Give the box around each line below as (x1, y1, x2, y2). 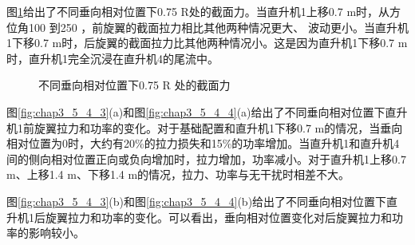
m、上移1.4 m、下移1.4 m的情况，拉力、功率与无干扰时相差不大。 (6, 166, 350, 183)
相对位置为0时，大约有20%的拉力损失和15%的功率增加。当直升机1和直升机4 (6, 135, 400, 152)
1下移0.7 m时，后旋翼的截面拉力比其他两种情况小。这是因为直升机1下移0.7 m (6, 34, 408, 51)
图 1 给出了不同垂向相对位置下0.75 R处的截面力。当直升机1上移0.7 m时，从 (6, 3, 390, 19)
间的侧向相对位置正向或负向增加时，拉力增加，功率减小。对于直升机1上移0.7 (6, 150, 406, 167)
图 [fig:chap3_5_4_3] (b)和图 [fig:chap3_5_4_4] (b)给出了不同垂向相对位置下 (6, 192, 387, 209)
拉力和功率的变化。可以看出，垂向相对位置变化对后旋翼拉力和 (67, 208, 392, 225)
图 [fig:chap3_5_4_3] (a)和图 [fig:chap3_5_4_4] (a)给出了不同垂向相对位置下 (6, 103, 385, 120)
